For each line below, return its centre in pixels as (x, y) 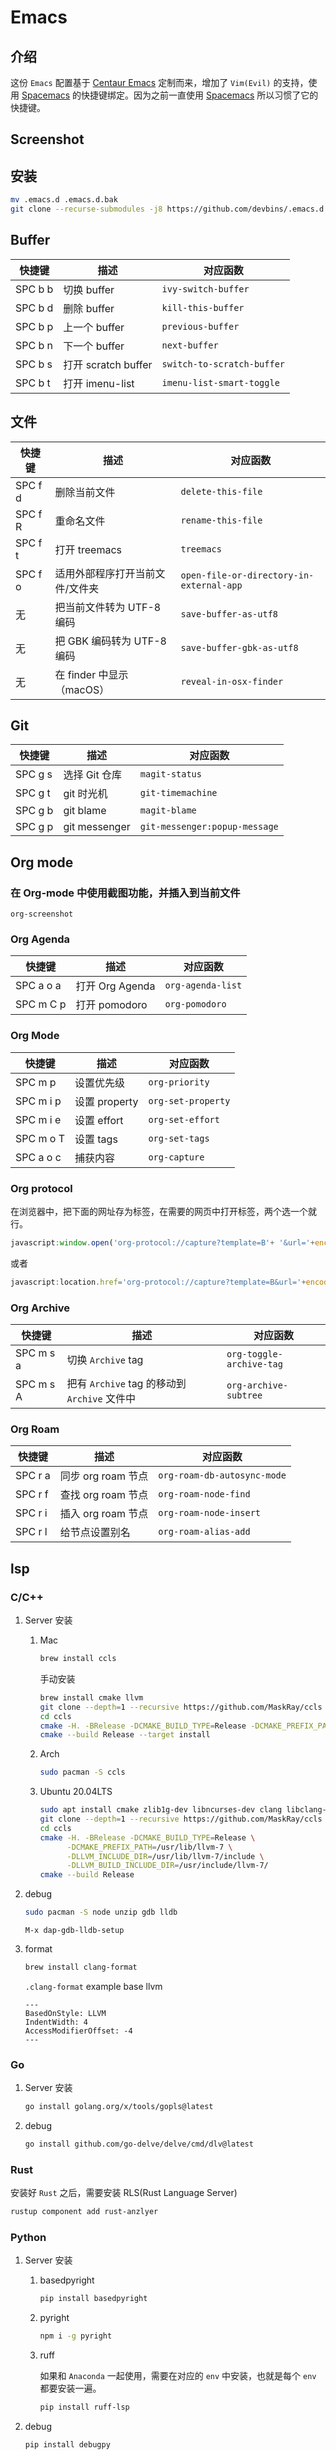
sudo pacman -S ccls (82, 1772)
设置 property (106, 1101)
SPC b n (34, 345)
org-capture (176, 1157)
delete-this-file (221, 491)
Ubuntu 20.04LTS (76, 1792)
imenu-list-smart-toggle (220, 382)
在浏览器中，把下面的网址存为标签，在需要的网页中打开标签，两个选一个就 (163, 1211)
